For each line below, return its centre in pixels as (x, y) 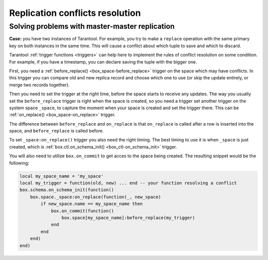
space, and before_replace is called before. (56, 131)
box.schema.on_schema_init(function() (67, 190)
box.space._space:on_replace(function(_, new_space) (96, 197)
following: (19, 163)
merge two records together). (39, 85)
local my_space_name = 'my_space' (62, 176)
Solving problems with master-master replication (92, 26)
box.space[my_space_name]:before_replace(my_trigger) (128, 218)
